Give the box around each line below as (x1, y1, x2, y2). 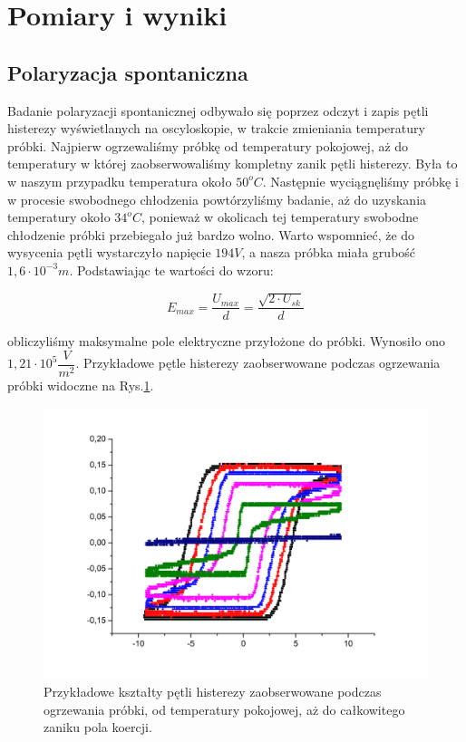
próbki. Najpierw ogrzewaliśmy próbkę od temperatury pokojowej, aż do (7, 136, 409, 155)
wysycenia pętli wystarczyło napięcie (7, 243, 211, 262)
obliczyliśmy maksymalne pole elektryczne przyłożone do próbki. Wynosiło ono (7, 332, 446, 351)
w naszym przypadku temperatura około (7, 171, 232, 190)
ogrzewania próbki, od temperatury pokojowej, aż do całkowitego (44, 699, 405, 718)
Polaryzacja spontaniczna (7, 58, 248, 86)
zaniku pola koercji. (44, 718, 152, 737)
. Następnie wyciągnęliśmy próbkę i (262, 171, 459, 190)
